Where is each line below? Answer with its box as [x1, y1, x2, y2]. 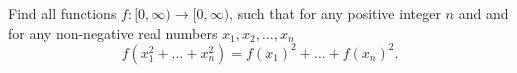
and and [458, 3, 509, 23]
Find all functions [8, 3, 117, 23]
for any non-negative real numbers [8, 22, 218, 43]
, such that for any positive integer [229, 3, 441, 23]
